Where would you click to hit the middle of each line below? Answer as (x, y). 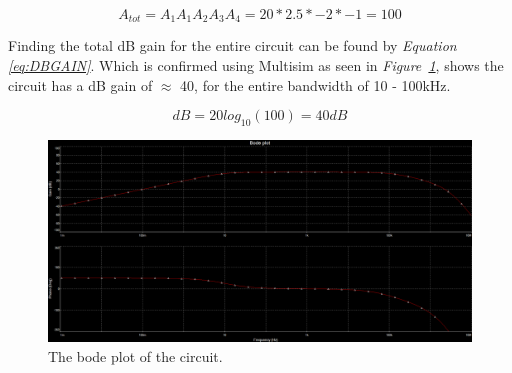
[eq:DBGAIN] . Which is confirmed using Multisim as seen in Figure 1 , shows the (256, 65)
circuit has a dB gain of (80, 84)
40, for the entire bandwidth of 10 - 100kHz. (315, 84)
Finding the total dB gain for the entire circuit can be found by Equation (232, 45)
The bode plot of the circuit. (135, 355)
